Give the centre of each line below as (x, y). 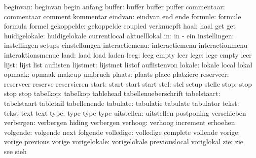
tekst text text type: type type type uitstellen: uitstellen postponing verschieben (125, 112)
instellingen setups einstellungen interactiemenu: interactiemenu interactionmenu (126, 45)
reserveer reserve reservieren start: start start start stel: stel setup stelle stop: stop (128, 83)
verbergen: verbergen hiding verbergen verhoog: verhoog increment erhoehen (120, 122)
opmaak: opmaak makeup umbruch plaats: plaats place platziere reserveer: (117, 74)
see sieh (16, 151)
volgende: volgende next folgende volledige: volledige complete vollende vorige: (122, 132)
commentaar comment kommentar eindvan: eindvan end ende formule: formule (123, 16)
